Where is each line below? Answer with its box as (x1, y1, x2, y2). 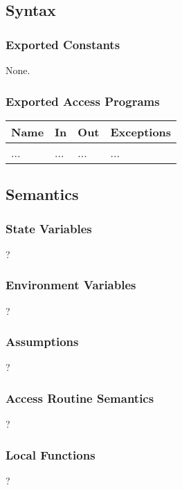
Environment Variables (6, 276, 136, 293)
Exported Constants (6, 35, 120, 53)
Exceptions (110, 123, 172, 140)
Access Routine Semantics (6, 389, 154, 406)
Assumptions (6, 333, 79, 350)
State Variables (6, 219, 92, 237)
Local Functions (6, 446, 95, 463)
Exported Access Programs (6, 92, 160, 109)
